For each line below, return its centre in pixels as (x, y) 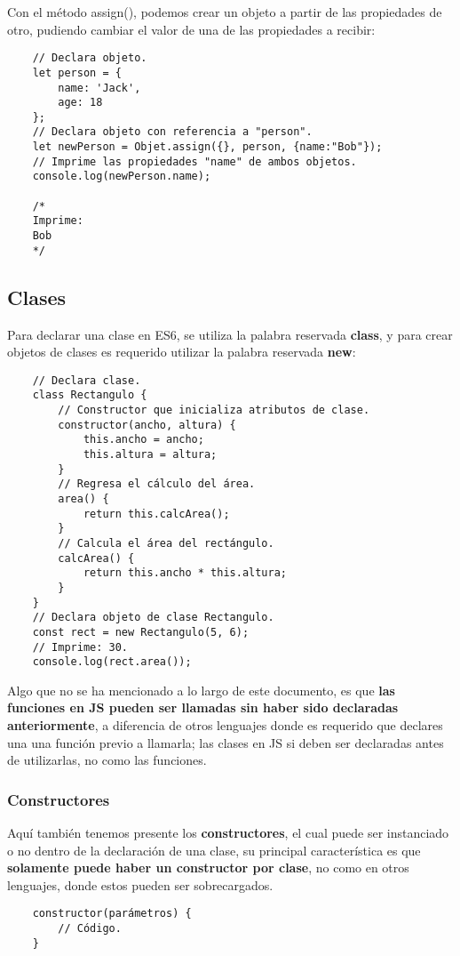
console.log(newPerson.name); (122, 177)
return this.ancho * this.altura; (185, 573)
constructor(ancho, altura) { (147, 425)
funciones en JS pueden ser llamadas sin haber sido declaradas (203, 707)
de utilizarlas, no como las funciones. (107, 760)
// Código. (90, 929)
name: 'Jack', (99, 88)
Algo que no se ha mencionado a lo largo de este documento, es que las (201, 690)
